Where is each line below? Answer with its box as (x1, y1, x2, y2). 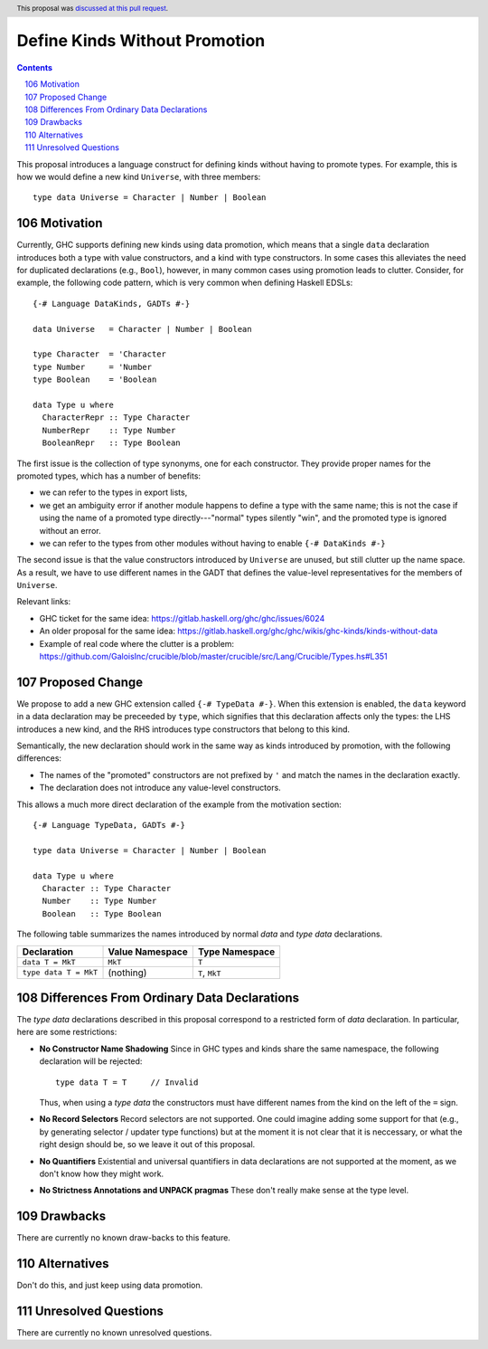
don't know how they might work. (39, 1168, 164, 1179)
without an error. (39, 525, 101, 536)
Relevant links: (16, 596, 71, 607)
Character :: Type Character (42, 883, 172, 893)
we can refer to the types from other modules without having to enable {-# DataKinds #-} (39, 537, 386, 548)
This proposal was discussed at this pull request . (16, 4, 169, 13)
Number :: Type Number (42, 896, 157, 907)
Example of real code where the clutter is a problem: (39, 638, 235, 649)
